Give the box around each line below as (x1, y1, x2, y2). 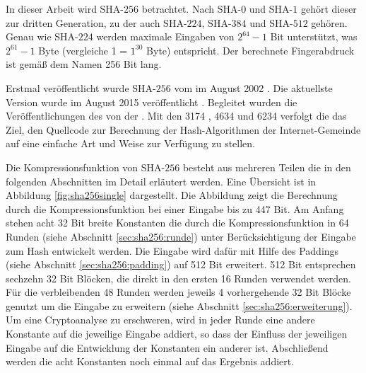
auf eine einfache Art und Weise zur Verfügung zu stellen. (6, 136, 256, 151)
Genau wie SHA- (6, 29, 78, 44)
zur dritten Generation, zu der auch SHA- (6, 15, 187, 30)
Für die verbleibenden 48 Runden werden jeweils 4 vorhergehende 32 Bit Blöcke (6, 285, 351, 299)
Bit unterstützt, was (270, 29, 358, 44)
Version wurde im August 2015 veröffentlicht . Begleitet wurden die (6, 94, 297, 109)
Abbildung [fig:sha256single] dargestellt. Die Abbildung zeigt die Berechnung (6, 188, 338, 202)
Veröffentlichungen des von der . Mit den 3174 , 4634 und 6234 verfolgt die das (6, 108, 347, 123)
